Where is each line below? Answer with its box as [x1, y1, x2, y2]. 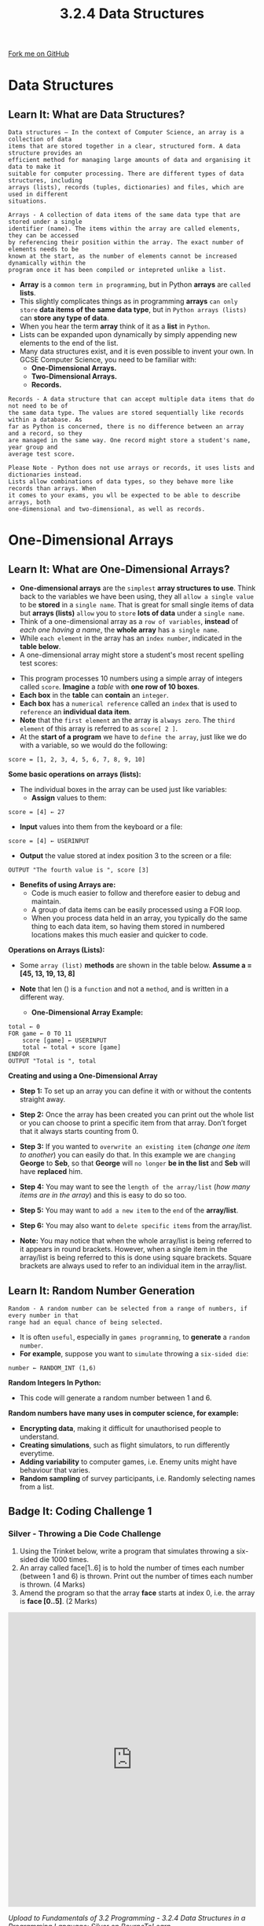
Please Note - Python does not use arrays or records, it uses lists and [8, 464, 255, 472]
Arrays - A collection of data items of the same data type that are [8, 211, 241, 219]
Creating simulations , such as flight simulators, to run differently [19, 1440, 230, 1450]
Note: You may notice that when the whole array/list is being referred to [19, 1236, 252, 1245]
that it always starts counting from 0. [19, 1127, 139, 1136]
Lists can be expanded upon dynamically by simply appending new [19, 330, 237, 339]
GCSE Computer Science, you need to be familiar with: [19, 355, 197, 365]
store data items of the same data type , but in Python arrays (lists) [19, 305, 247, 314]
